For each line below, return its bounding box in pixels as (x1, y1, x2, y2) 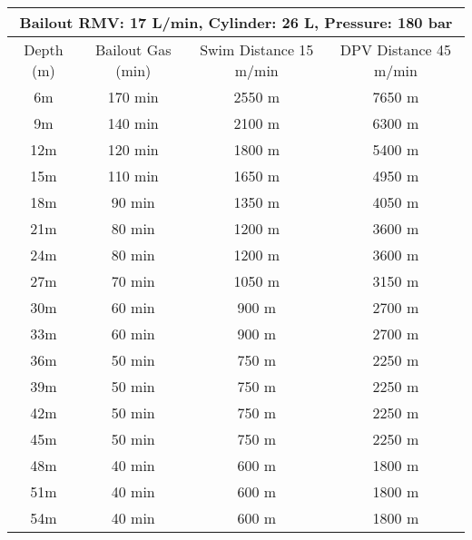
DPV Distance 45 (339, 39, 451, 60)
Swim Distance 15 (200, 39, 314, 60)
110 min (107, 165, 159, 186)
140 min (107, 113, 159, 133)
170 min (107, 86, 159, 107)
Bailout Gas (94, 39, 172, 60)
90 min (111, 191, 155, 212)
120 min (107, 139, 159, 160)
